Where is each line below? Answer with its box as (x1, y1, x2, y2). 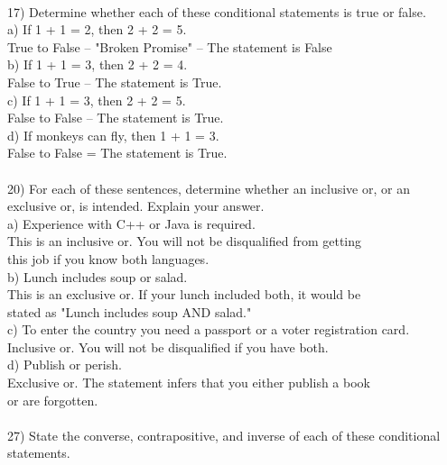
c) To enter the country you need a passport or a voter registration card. (7, 320, 410, 339)
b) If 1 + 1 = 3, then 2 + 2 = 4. (7, 55, 188, 74)
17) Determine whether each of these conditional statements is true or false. (7, 2, 426, 21)
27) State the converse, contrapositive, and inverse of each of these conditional (7, 425, 441, 444)
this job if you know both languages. (7, 249, 210, 268)
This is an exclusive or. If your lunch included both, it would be (7, 285, 361, 304)
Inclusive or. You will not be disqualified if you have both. (7, 337, 329, 356)
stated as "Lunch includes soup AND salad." (7, 302, 252, 321)
